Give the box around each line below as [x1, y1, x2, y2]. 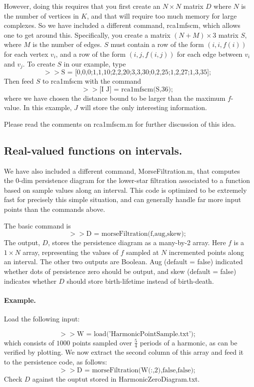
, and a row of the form [56, 48, 126, 59]
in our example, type [63, 58, 126, 68]
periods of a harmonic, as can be [140, 337, 237, 347]
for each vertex [4, 48, 48, 59]
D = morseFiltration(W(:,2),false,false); [77, 366, 195, 374]
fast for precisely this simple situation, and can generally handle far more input [4, 194, 241, 205]
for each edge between [177, 48, 243, 59]
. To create [22, 58, 55, 68]
